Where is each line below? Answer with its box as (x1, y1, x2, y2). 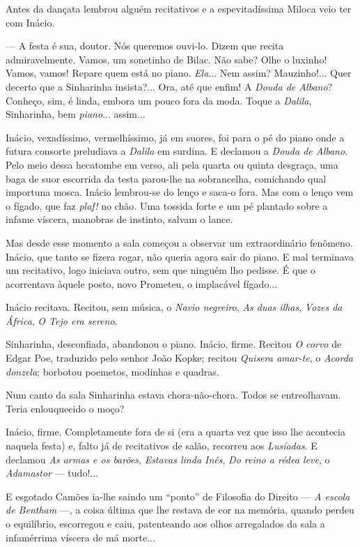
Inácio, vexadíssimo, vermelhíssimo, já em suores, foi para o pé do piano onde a (6, 130, 345, 144)
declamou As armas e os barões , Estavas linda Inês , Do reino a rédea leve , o (6, 452, 330, 466)
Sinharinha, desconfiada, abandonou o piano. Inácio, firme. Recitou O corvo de (6, 337, 342, 351)
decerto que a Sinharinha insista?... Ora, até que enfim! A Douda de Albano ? (6, 79, 333, 93)
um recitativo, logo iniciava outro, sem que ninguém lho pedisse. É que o (6, 263, 315, 277)
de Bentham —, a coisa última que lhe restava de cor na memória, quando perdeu (6, 502, 354, 517)
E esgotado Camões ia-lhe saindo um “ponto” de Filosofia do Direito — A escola (6, 488, 350, 503)
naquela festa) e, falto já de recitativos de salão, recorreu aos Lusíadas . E (6, 438, 318, 453)
